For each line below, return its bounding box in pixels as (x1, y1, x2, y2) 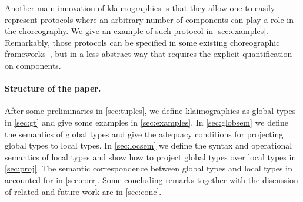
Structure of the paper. (5, 82, 101, 95)
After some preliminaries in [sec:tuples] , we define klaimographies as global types (5, 105, 296, 117)
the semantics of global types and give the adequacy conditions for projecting (5, 127, 284, 140)
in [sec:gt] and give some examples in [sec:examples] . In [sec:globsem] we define (5, 116, 288, 128)
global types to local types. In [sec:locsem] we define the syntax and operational (5, 139, 292, 151)
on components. (5, 59, 61, 71)
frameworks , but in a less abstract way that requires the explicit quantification (5, 48, 292, 60)
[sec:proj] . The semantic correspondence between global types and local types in (5, 162, 292, 174)
